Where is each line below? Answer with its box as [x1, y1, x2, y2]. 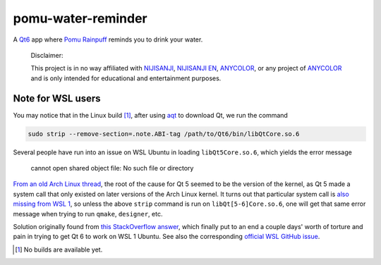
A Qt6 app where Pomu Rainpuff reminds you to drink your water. [13, 35, 203, 44]
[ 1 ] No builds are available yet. [15, 245, 103, 254]
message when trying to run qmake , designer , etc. [13, 209, 163, 218]
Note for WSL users [13, 92, 102, 104]
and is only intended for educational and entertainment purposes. [30, 74, 222, 82]
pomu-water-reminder [13, 11, 147, 26]
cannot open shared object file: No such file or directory [30, 164, 194, 172]
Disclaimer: [30, 51, 64, 59]
